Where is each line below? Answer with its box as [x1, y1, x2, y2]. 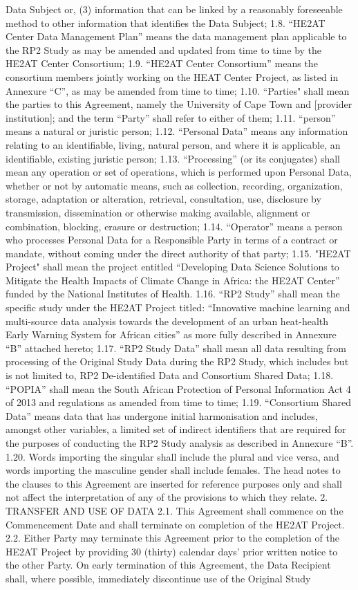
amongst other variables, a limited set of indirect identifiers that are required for [6, 422, 346, 436]
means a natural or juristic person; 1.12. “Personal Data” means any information [6, 124, 348, 138]
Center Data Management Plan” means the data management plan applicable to [6, 29, 347, 44]
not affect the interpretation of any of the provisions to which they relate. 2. [6, 490, 328, 504]
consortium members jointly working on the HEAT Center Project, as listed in [6, 69, 339, 84]
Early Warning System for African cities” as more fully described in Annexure [6, 327, 337, 342]
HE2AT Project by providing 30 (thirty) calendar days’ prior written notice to [6, 544, 338, 558]
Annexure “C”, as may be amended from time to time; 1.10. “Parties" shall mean [6, 83, 350, 98]
